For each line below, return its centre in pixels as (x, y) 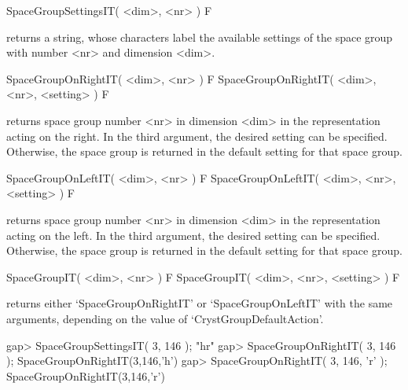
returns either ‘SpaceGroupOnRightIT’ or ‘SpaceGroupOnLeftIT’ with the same (200, 303)
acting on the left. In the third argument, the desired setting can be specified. (193, 235)
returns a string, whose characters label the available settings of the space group (200, 37)
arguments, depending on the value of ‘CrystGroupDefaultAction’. (165, 318)
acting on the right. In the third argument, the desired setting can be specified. (197, 136)
